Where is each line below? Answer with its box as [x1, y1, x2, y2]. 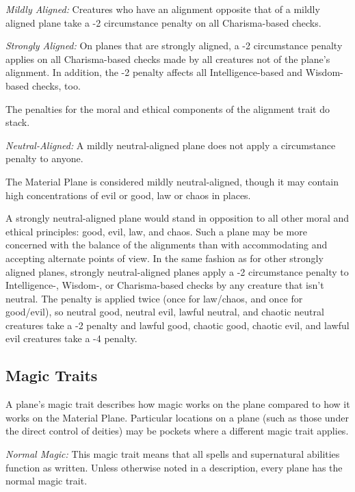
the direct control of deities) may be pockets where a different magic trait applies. [5, 424, 349, 438]
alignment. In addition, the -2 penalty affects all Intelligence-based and [5, 65, 303, 79]
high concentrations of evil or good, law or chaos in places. [5, 187, 251, 202]
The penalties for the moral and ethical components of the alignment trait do [5, 101, 330, 116]
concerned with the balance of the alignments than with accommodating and [5, 237, 328, 252]
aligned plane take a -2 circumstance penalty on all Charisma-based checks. [5, 15, 321, 29]
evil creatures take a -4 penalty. [5, 331, 137, 346]
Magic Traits [5, 365, 98, 386]
